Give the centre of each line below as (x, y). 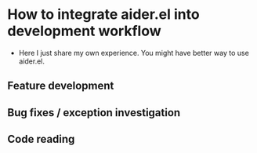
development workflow (84, 31)
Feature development (61, 86)
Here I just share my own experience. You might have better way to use (134, 53)
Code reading (41, 139)
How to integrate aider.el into (104, 15)
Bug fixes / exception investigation (94, 113)
